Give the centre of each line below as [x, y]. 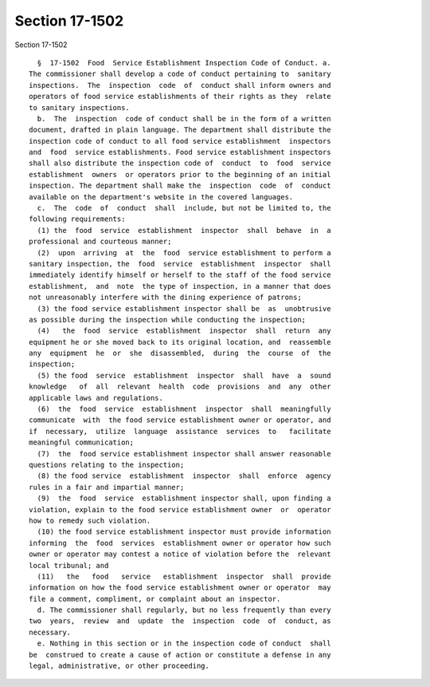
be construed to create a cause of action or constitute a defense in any [180, 655]
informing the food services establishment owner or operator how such [180, 543]
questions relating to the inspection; [107, 465]
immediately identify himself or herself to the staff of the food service [180, 275]
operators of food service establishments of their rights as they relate [180, 97]
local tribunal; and [69, 565]
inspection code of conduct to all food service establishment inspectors [180, 141]
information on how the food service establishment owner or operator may [180, 588]
